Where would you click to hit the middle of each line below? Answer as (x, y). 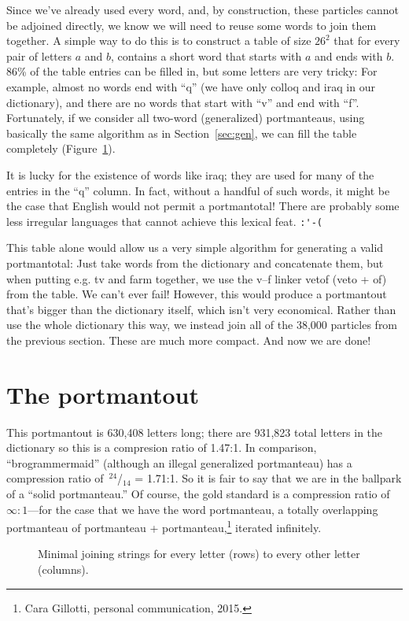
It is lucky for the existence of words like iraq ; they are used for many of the (190, 174)
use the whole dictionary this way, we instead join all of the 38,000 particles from (202, 325)
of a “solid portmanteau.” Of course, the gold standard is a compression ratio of (198, 494)
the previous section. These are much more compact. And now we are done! (189, 340)
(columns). (63, 569)
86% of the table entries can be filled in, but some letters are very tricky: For (192, 71)
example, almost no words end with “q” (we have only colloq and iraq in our (191, 86)
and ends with (349, 55)
